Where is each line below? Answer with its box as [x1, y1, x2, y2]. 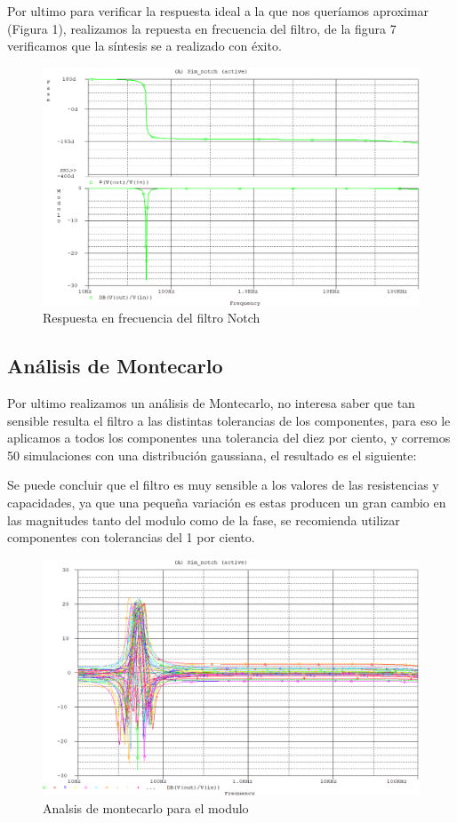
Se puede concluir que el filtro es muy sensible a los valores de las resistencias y [7, 475, 439, 494]
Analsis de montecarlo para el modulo [43, 799, 249, 818]
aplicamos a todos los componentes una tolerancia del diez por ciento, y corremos [7, 428, 451, 447]
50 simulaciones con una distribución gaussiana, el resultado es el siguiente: [7, 445, 417, 464]
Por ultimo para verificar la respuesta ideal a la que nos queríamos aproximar [7, 2, 429, 20]
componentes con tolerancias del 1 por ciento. [7, 528, 255, 547]
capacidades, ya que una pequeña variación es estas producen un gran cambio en [7, 493, 446, 512]
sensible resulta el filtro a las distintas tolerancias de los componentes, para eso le [7, 411, 451, 429]
